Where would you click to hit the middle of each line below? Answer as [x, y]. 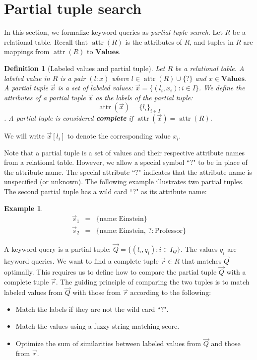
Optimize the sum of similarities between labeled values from [108, 343]
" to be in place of [220, 162]
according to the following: [171, 292]
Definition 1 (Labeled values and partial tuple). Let [85, 68]
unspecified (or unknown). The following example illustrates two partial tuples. [124, 181]
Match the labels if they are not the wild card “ [88, 309]
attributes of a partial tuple [45, 97]
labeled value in [27, 78]
